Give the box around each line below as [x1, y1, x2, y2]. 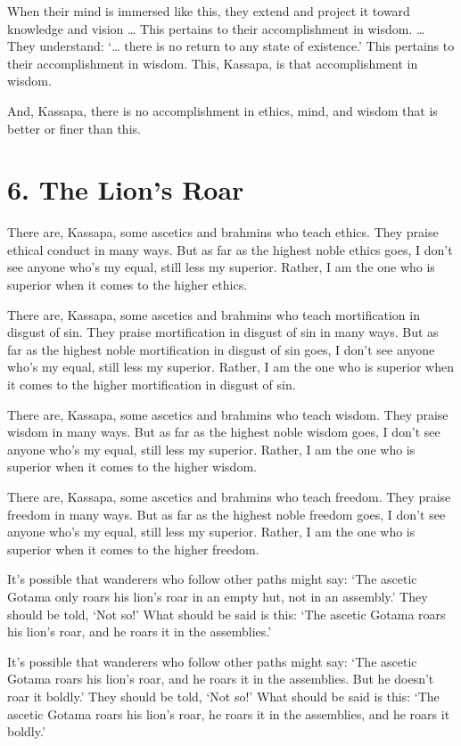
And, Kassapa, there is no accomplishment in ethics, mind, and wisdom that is [7, 101, 438, 119]
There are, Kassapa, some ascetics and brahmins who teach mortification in [7, 305, 420, 324]
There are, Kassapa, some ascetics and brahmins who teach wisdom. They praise [7, 405, 449, 423]
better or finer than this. [7, 119, 141, 137]
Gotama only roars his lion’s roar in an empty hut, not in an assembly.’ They [7, 586, 428, 605]
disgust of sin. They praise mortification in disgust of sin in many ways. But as [7, 323, 439, 341]
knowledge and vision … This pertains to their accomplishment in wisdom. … [7, 19, 425, 37]
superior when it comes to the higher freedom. [7, 539, 259, 558]
